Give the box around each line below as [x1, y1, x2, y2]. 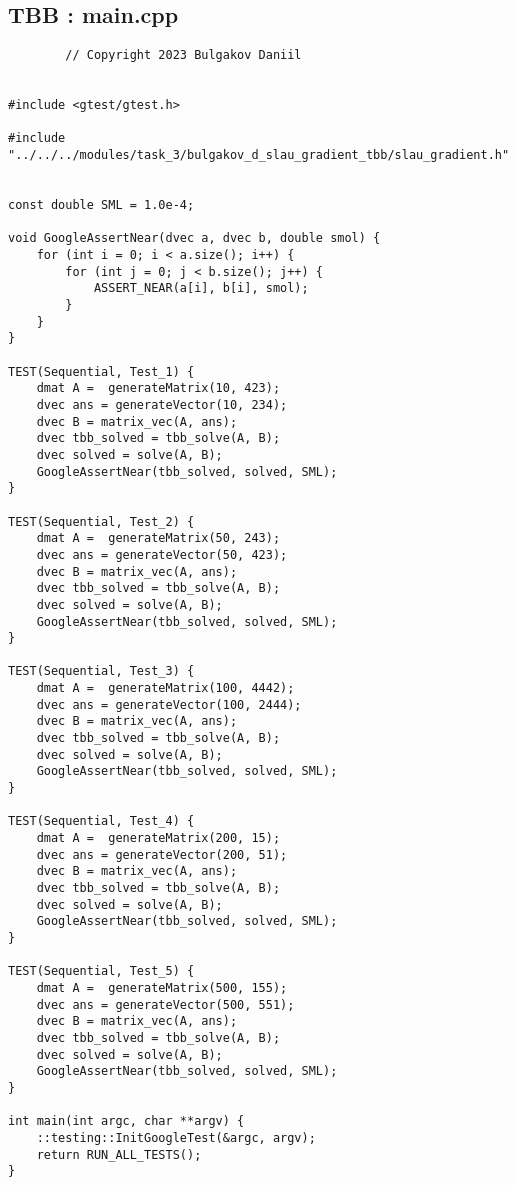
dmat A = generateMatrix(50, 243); [36, 531, 281, 546]
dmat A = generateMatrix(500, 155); [36, 980, 288, 995]
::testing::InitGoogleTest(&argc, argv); [36, 1130, 316, 1145]
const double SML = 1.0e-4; [8, 198, 195, 213]
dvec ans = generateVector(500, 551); [36, 997, 295, 1012]
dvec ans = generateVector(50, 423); [36, 547, 288, 562]
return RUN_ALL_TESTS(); [36, 1147, 202, 1162]
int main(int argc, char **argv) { [8, 1114, 245, 1129]
